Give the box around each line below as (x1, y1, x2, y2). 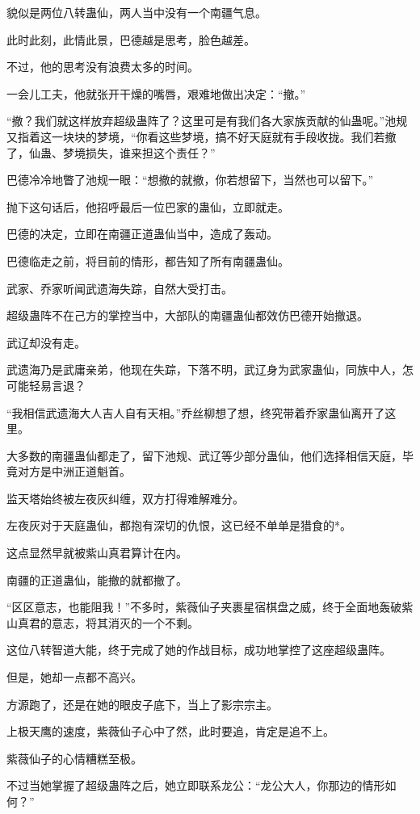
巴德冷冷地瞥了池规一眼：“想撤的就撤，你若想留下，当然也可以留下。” (6, 171, 374, 188)
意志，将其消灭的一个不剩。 (51, 614, 199, 631)
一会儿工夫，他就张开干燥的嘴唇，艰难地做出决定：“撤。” (6, 85, 306, 102)
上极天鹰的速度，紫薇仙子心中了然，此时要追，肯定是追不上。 (6, 723, 334, 740)
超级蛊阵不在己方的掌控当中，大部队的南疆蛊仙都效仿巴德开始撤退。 (6, 307, 368, 324)
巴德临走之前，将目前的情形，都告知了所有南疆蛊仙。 (6, 252, 289, 269)
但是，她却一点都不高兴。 (6, 669, 142, 686)
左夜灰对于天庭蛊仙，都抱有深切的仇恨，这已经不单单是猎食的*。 (6, 517, 351, 534)
